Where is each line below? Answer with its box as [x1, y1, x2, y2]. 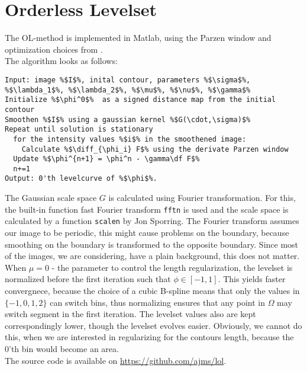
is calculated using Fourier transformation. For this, [108, 191, 296, 204]
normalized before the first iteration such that [5, 273, 171, 285]
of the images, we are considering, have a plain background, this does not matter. [5, 250, 300, 262]
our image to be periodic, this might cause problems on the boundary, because [5, 226, 289, 239]
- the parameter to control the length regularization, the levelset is [51, 261, 293, 273]
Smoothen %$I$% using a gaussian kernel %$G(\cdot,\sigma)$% [5, 115, 251, 124]
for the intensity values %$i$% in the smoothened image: [13, 135, 247, 143]
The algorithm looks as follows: [5, 55, 118, 67]
